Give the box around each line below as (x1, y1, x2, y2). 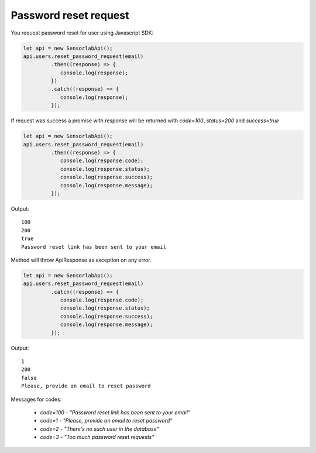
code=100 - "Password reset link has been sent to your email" (40, 409, 190, 416)
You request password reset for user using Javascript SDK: (11, 29, 154, 36)
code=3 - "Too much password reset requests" (40, 434, 154, 441)
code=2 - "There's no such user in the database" (40, 425, 159, 433)
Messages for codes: (11, 396, 62, 403)
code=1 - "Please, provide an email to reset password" (40, 417, 173, 424)
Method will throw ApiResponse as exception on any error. (11, 256, 152, 263)
